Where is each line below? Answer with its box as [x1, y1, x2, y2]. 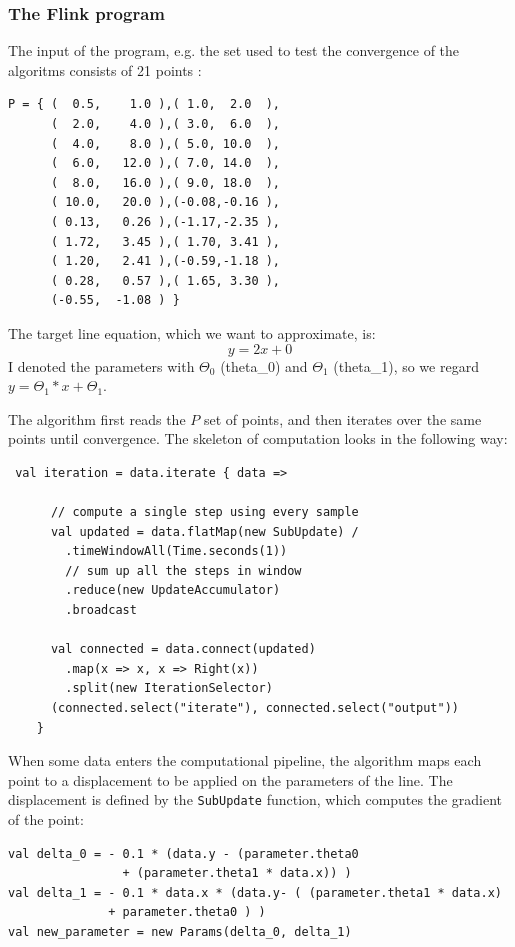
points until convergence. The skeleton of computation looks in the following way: [8, 428, 508, 449]
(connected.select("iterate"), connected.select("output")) [50, 701, 460, 716]
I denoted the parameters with [8, 355, 195, 376]
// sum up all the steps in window [65, 563, 302, 578]
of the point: [8, 809, 84, 830]
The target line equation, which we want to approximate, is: [8, 322, 376, 343]
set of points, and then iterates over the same [203, 408, 482, 429]
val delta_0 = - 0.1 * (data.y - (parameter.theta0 [8, 846, 359, 861]
